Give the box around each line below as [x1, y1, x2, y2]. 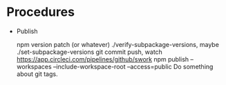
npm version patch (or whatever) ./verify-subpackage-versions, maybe [16, 40, 219, 48]
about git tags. [16, 70, 58, 78]
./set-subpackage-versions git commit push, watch [16, 48, 163, 56]
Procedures [6, 4, 75, 20]
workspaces [16, 62, 53, 70]
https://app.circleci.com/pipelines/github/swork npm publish [16, 55, 189, 63]
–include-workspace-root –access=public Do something [53, 62, 214, 70]
